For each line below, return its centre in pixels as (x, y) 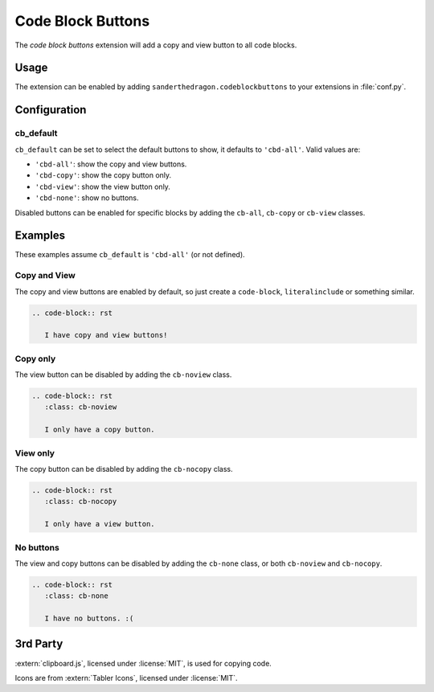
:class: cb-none (76, 596)
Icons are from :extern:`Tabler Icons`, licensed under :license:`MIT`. (126, 678)
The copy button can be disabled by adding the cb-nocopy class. (124, 469)
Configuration (51, 110)
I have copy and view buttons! (106, 335)
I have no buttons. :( (89, 618)
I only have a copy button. (100, 430)
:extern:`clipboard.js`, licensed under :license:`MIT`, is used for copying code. (143, 663)
